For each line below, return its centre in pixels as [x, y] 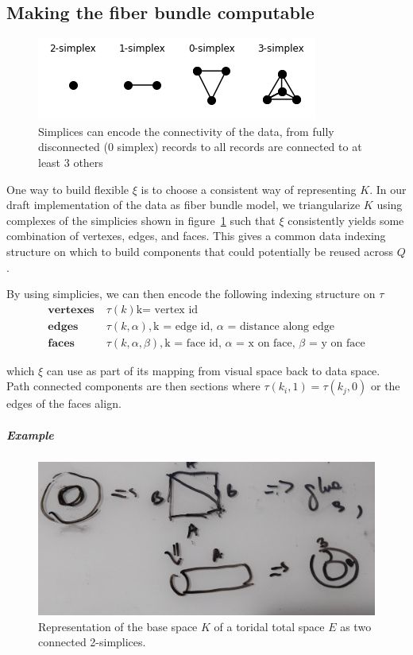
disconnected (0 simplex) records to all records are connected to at [200, 147]
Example [30, 434]
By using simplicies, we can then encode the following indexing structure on [191, 294]
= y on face [337, 343]
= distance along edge [281, 326]
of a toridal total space [269, 626]
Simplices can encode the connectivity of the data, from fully [186, 131]
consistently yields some [346, 220]
